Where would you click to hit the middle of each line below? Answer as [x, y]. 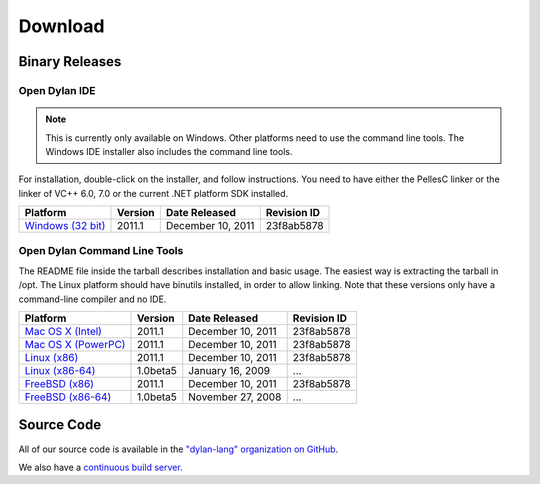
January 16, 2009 [229, 370]
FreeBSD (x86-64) [68, 397]
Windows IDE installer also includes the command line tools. [169, 151]
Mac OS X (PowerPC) [75, 344]
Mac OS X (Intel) [63, 331]
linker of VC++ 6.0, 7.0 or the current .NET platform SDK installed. [153, 193]
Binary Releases [70, 61]
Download [61, 26]
